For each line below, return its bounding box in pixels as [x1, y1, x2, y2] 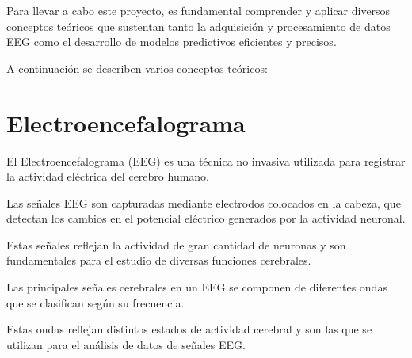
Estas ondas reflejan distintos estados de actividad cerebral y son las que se [6, 321, 372, 337]
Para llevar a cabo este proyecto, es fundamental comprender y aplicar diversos [6, 2, 391, 18]
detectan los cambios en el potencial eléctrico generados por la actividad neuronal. [6, 210, 406, 227]
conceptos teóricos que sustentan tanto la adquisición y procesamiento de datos [6, 17, 391, 34]
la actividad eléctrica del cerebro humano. [6, 168, 210, 185]
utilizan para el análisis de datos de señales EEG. [6, 336, 246, 352]
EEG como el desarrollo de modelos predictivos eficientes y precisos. [6, 33, 337, 50]
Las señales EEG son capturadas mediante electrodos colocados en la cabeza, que [6, 194, 401, 211]
